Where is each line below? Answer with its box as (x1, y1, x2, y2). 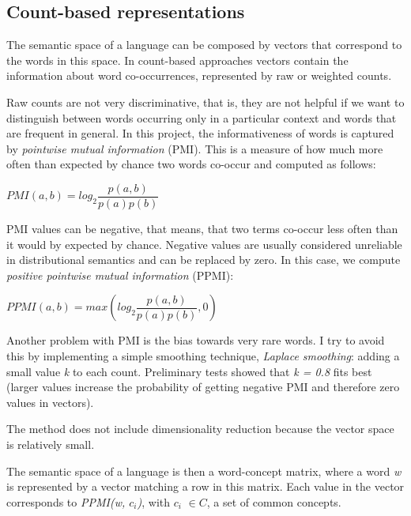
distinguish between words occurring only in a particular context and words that (6, 109, 397, 126)
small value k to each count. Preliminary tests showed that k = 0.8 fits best (6, 363, 372, 379)
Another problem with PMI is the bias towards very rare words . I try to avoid (6, 332, 385, 348)
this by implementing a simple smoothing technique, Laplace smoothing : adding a (6, 347, 400, 363)
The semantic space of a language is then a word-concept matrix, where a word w (6, 462, 402, 479)
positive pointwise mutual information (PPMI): (6, 266, 234, 283)
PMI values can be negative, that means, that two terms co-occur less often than (6, 220, 398, 237)
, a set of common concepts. (206, 493, 341, 510)
